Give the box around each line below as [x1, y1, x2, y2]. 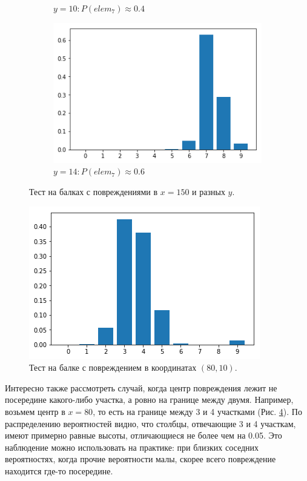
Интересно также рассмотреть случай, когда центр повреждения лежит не [5, 381, 277, 394]
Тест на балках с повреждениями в [29, 185, 158, 197]
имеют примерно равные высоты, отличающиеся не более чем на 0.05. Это [5, 429, 282, 442]
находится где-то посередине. [5, 464, 113, 477]
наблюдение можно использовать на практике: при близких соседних [5, 440, 259, 453]
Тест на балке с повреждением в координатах [29, 361, 197, 374]
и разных [192, 185, 225, 197]
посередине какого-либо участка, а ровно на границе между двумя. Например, [5, 393, 294, 406]
